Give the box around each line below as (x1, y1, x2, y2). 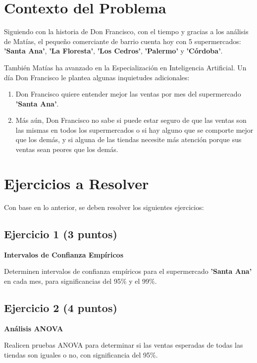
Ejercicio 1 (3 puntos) (4, 226, 117, 241)
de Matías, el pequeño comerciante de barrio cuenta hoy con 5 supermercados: (4, 36, 241, 46)
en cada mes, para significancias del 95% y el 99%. (4, 275, 157, 286)
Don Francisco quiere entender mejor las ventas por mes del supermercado (15, 89, 241, 99)
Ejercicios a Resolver (4, 173, 149, 193)
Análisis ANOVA (4, 323, 63, 333)
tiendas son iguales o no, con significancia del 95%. (4, 349, 158, 360)
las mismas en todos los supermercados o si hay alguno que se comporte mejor (15, 124, 254, 135)
